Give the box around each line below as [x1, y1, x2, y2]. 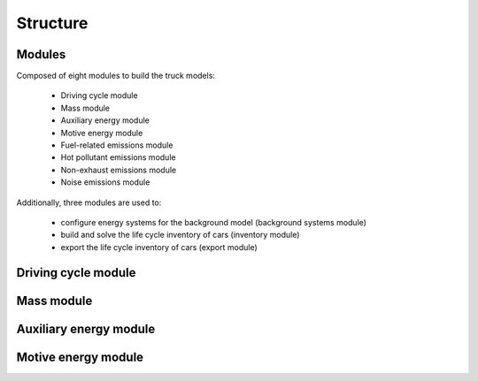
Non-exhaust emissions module [60, 164, 177, 175]
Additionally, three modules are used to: [16, 197, 162, 208]
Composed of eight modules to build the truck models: [16, 71, 216, 81]
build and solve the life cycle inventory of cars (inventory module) [60, 230, 300, 240]
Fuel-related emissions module [60, 140, 173, 150]
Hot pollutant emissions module [60, 152, 176, 163]
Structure [16, 13, 89, 33]
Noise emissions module [60, 177, 150, 187]
